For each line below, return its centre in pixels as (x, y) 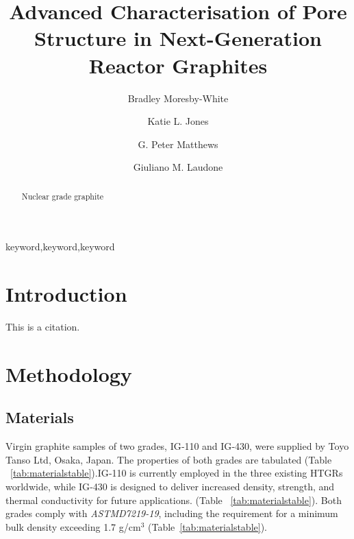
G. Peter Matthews (178, 144)
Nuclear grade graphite (63, 196)
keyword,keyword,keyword (60, 247)
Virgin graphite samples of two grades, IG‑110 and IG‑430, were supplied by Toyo (177, 446)
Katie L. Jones (178, 121)
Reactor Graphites (178, 65)
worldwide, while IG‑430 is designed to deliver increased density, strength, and (170, 486)
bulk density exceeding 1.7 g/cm (73, 526)
